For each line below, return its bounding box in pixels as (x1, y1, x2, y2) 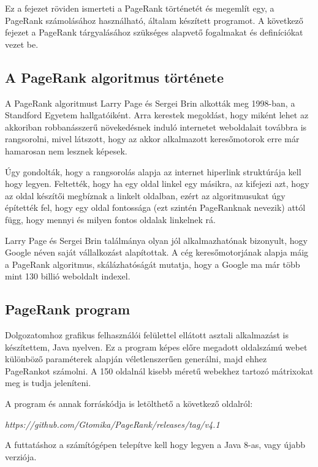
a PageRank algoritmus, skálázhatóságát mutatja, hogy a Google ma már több (5, 257, 300, 270)
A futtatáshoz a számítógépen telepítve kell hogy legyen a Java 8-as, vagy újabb (5, 438, 305, 451)
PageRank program (5, 300, 131, 319)
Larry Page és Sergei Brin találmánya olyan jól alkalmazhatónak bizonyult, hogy (5, 233, 308, 246)
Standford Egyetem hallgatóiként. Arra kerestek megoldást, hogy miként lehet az (5, 108, 309, 121)
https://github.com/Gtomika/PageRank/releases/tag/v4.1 (5, 417, 220, 430)
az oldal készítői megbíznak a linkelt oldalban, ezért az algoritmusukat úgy (5, 189, 286, 202)
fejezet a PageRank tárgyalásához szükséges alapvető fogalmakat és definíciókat (5, 26, 303, 39)
